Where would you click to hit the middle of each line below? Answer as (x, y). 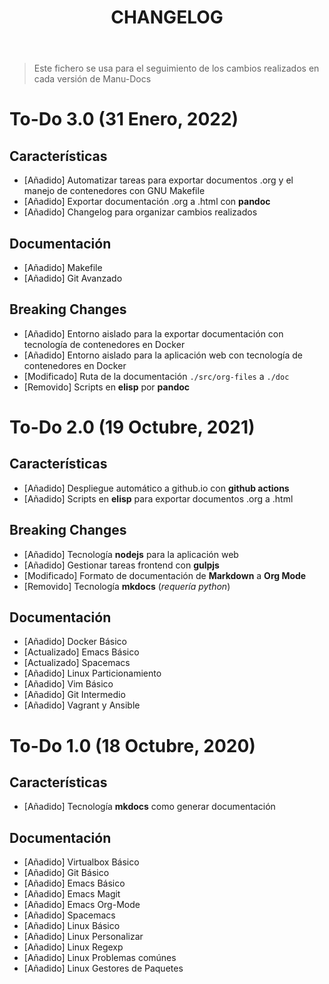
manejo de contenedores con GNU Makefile (114, 191)
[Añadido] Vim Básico (68, 684)
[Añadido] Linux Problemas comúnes (100, 958)
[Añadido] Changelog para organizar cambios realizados (140, 212)
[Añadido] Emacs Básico (74, 883)
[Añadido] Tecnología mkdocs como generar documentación (149, 807)
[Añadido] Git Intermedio (74, 695)
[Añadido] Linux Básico (72, 926)
